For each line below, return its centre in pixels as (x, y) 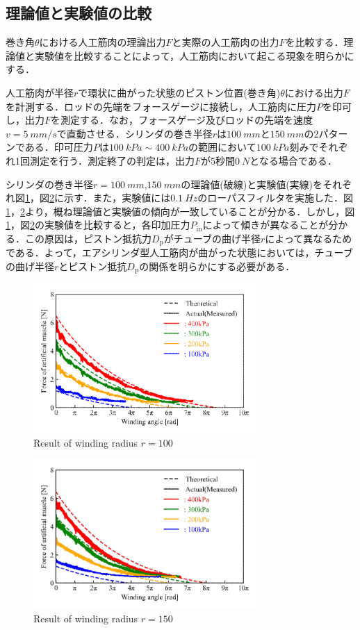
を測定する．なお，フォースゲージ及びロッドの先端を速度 (182, 120)
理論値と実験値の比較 (79, 13)
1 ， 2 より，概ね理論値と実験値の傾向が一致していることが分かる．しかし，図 (180, 211)
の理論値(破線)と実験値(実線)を (252, 184)
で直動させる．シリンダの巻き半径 (134, 133)
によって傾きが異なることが (265, 225)
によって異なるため (309, 238)
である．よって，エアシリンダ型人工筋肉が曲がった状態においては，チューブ (179, 252)
